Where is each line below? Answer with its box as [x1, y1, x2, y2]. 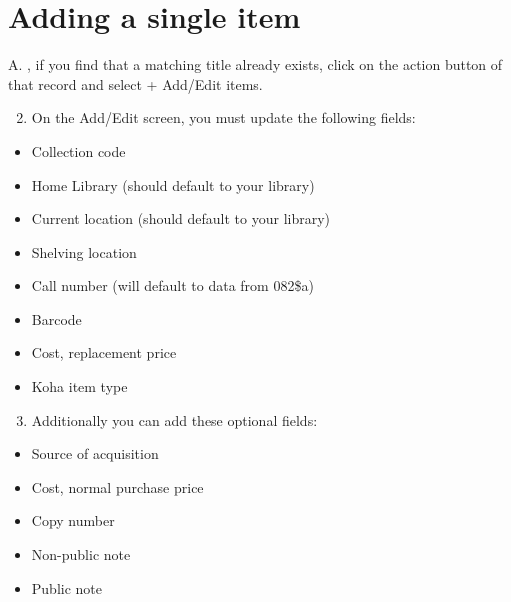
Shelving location [31, 241, 137, 262]
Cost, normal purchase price [31, 476, 204, 497]
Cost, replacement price [31, 342, 177, 363]
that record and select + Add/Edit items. [8, 73, 263, 94]
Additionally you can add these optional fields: [31, 409, 318, 430]
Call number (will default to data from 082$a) [31, 275, 314, 296]
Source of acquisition [31, 443, 159, 464]
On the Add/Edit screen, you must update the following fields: [31, 107, 416, 128]
